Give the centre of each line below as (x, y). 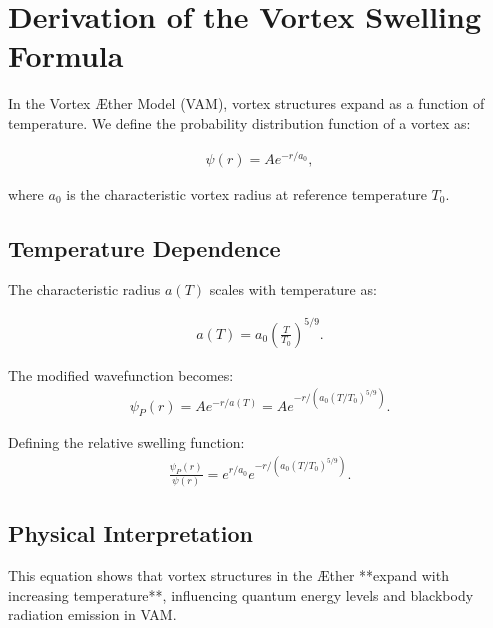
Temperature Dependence (144, 247)
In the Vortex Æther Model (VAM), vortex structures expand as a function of (246, 103)
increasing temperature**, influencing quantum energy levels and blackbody (241, 594)
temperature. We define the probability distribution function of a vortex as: (239, 122)
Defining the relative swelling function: (126, 442)
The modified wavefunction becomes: (121, 374)
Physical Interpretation (130, 533)
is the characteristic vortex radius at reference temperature (246, 193)
